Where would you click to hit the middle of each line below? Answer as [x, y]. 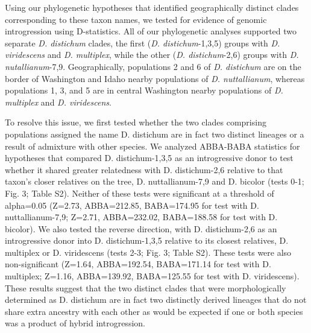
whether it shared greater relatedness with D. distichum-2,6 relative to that [144, 169]
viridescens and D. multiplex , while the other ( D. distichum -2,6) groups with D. [152, 55]
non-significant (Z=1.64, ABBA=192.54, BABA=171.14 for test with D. [138, 264]
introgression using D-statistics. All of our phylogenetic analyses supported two [151, 31]
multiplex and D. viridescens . [58, 102]
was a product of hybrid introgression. [75, 323]
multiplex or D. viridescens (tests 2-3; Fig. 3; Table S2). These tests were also [148, 252]
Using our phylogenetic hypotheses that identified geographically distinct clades [152, 7]
